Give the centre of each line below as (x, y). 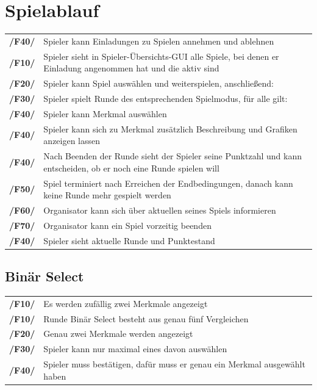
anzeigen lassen (72, 141)
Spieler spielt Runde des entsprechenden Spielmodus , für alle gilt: (166, 98)
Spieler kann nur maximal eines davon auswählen (135, 349)
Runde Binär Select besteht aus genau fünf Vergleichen (146, 318)
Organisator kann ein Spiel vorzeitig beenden (127, 225)
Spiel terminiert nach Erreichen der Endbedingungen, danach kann (168, 183)
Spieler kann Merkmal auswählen (105, 113)
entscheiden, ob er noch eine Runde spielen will (131, 168)
